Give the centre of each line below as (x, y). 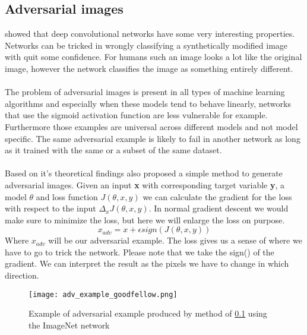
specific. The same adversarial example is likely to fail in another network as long (153, 138)
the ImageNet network (69, 325)
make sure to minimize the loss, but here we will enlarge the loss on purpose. (145, 219)
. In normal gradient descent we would (219, 208)
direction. (22, 275)
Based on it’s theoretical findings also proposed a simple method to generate (144, 173)
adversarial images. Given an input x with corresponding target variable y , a (145, 184)
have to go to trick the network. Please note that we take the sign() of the (140, 252)
